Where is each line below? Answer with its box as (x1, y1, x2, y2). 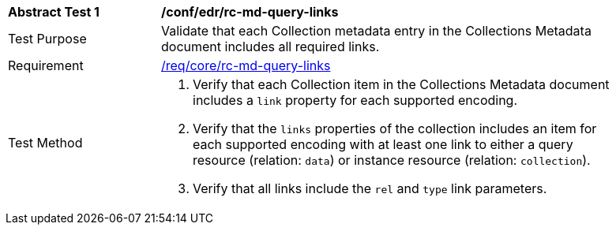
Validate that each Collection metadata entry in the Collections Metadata (161, 23, 592, 39)
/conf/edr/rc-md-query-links (161, 4, 339, 20)
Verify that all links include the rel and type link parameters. (193, 181, 547, 196)
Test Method (8, 135, 83, 151)
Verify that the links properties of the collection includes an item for (193, 121, 597, 136)
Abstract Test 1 (8, 4, 100, 20)
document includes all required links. (161, 39, 380, 54)
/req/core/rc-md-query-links (161, 58, 331, 73)
